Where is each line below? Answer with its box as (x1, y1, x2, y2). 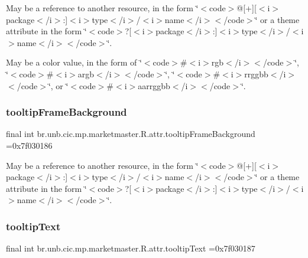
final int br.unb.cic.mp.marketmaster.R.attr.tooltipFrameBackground (6, 128, 255, 140)
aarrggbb (138, 79, 170, 92)
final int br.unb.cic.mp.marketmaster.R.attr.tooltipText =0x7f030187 (6, 242, 255, 254)
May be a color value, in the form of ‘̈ (6, 56, 142, 68)
